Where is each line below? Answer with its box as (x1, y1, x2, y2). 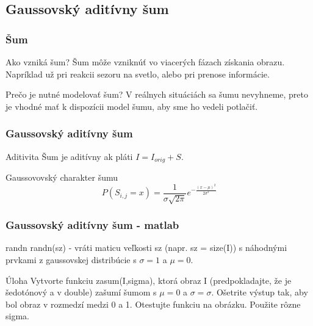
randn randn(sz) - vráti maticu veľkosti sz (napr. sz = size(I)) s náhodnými (5, 241, 287, 254)
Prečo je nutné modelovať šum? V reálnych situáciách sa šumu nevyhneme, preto (5, 88, 309, 101)
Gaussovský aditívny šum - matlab (5, 217, 179, 233)
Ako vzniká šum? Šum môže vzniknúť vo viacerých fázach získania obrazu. (5, 56, 285, 68)
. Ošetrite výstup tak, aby (211, 286, 308, 299)
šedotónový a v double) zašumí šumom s (5, 286, 157, 299)
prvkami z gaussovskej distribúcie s (5, 253, 137, 266)
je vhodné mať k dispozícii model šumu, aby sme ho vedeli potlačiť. (5, 100, 258, 112)
